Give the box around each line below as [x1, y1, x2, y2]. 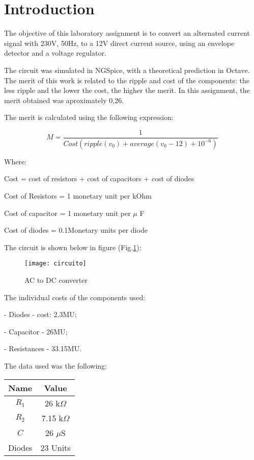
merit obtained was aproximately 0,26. [4, 94, 124, 105]
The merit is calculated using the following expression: [4, 112, 174, 123]
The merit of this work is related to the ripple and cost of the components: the [4, 75, 249, 85]
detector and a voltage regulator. [4, 47, 106, 58]
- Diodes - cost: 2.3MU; [4, 309, 77, 320]
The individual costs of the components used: [4, 292, 146, 302]
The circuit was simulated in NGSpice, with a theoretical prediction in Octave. [4, 64, 250, 75]
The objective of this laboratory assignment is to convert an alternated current [4, 28, 250, 38]
